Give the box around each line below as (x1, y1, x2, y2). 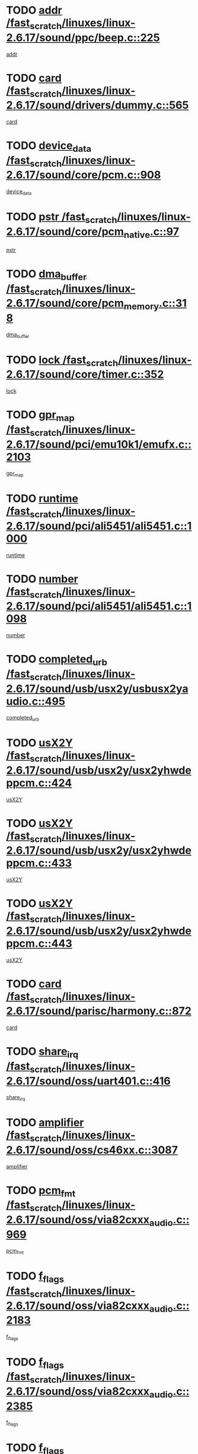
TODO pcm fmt (6, 1183, 76, 1199)
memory (123, 301, 159, 312)
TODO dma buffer (6, 268, 87, 282)
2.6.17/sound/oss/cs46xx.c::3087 (6, 1143, 178, 1157)
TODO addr (6, 4, 62, 17)
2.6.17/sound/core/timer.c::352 (6, 368, 164, 381)
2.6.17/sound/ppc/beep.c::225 (6, 31, 160, 44)
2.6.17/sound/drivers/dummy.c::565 (6, 98, 189, 112)
